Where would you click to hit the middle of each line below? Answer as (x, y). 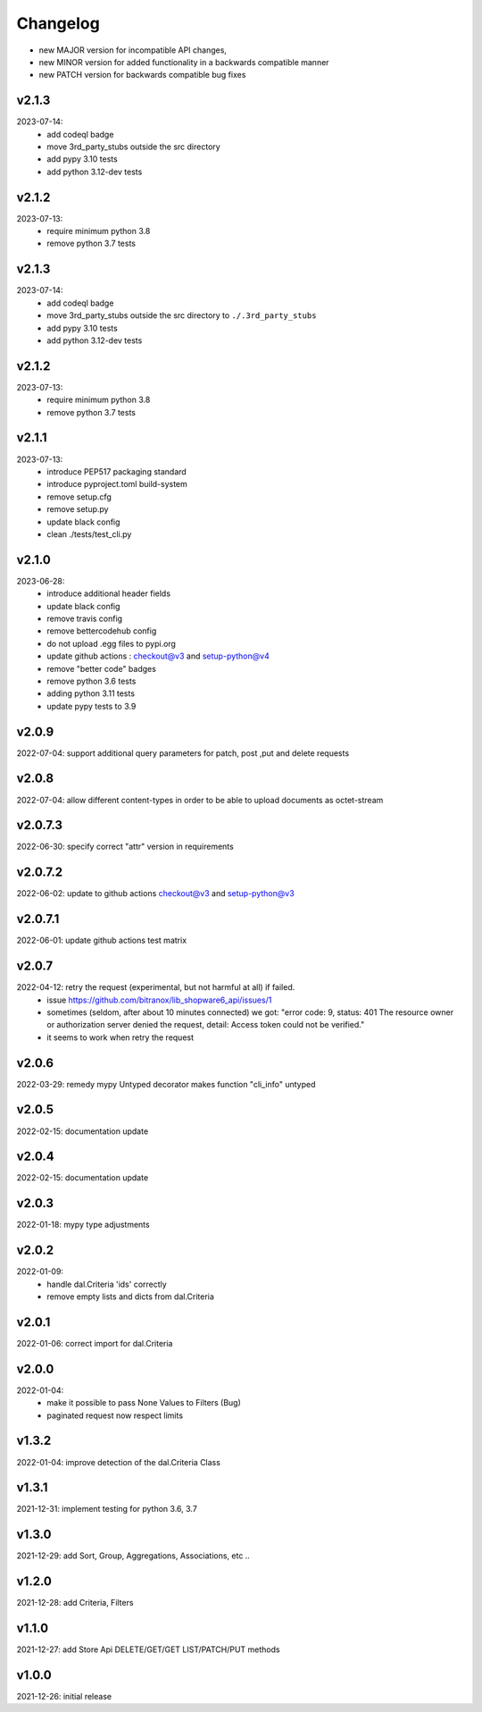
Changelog (58, 23)
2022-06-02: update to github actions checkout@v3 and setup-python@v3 (155, 894)
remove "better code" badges (101, 668)
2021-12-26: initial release (64, 1697)
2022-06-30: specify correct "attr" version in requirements (125, 847)
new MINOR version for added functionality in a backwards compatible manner (184, 62)
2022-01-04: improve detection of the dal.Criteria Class (118, 1462)
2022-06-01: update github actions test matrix (102, 940)
